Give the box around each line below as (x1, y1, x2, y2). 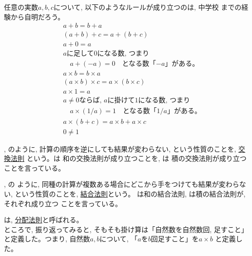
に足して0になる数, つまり (66, 50, 149, 58)
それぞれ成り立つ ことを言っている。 (4, 198, 122, 208)
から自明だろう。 (10, 11, 65, 21)
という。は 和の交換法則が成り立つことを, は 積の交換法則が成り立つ (26, 153, 247, 163)
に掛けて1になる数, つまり (107, 97, 191, 104)
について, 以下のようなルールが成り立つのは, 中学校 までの (53, 2, 242, 12)
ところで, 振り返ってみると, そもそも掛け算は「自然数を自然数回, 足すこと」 (4, 224, 248, 234)
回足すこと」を (151, 234, 199, 244)
